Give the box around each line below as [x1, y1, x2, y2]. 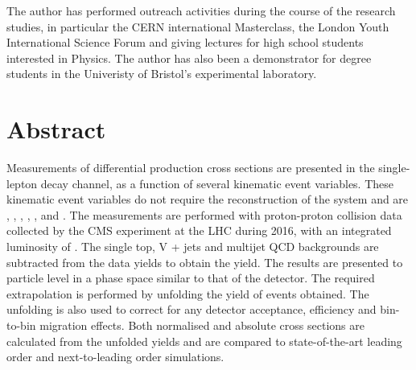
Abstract [6, 113, 106, 146]
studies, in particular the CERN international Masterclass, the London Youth [6, 18, 389, 35]
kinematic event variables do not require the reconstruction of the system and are [6, 191, 409, 208]
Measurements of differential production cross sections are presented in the [6, 159, 375, 176]
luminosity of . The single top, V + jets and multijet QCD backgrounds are [6, 238, 379, 255]
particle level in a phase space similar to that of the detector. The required [6, 269, 375, 286]
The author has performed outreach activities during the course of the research [6, 2, 396, 18]
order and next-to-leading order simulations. [6, 348, 224, 365]
